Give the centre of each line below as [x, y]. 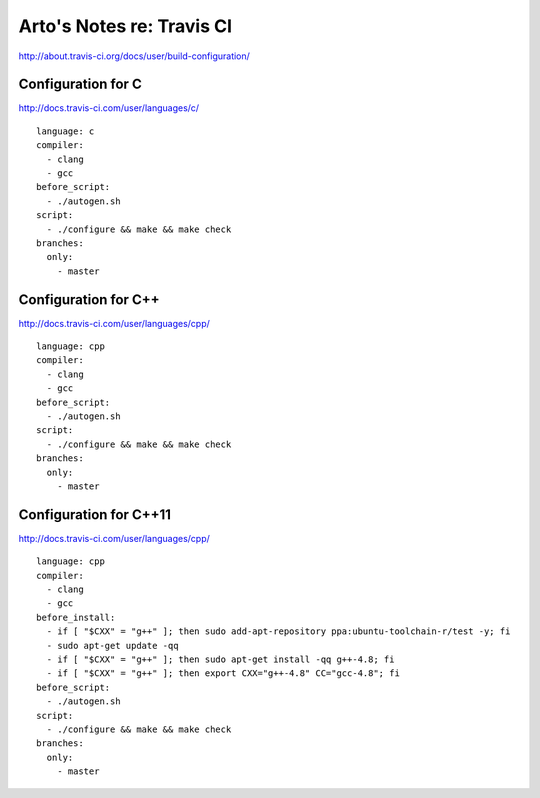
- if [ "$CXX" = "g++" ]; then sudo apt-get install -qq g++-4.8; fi [220, 659]
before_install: [76, 617]
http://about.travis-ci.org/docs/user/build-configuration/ [134, 56]
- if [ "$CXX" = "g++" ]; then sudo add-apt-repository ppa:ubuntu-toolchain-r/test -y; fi [278, 631]
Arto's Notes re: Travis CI [125, 26]
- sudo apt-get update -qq [112, 645]
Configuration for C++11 [95, 514]
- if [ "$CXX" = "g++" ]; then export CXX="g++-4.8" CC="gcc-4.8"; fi [223, 673]
